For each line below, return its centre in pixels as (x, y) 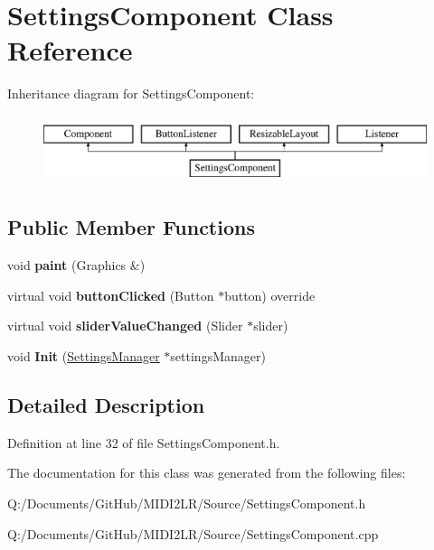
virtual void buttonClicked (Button (111, 295)
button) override (270, 295)
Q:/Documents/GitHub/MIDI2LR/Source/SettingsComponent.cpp (193, 533)
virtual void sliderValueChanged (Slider (125, 326)
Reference (70, 50)
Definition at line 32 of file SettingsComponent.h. (144, 442)
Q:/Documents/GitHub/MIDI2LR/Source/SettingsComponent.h (187, 503)
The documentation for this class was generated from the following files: (207, 473)
